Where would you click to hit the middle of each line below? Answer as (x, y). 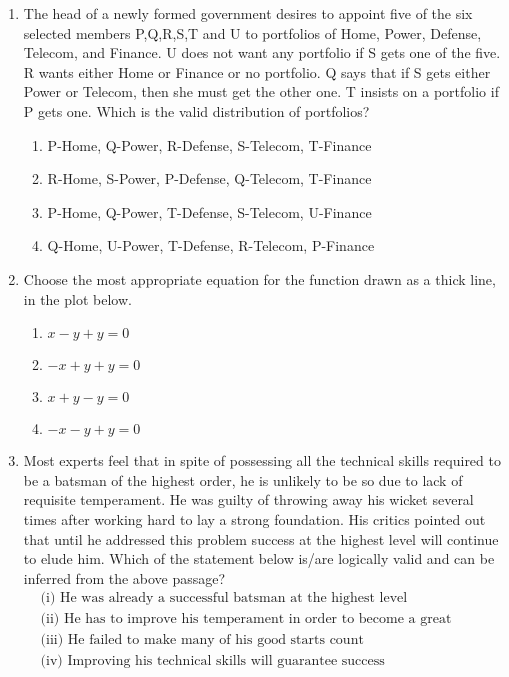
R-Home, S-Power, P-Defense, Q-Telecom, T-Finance (209, 178)
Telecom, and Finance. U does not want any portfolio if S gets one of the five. (262, 52)
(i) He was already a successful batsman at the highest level (224, 598)
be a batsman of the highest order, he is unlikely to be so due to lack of (243, 479)
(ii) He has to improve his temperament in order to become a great (246, 619)
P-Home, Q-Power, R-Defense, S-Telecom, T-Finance (209, 144)
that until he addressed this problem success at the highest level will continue (261, 538)
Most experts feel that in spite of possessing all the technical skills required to (262, 460)
